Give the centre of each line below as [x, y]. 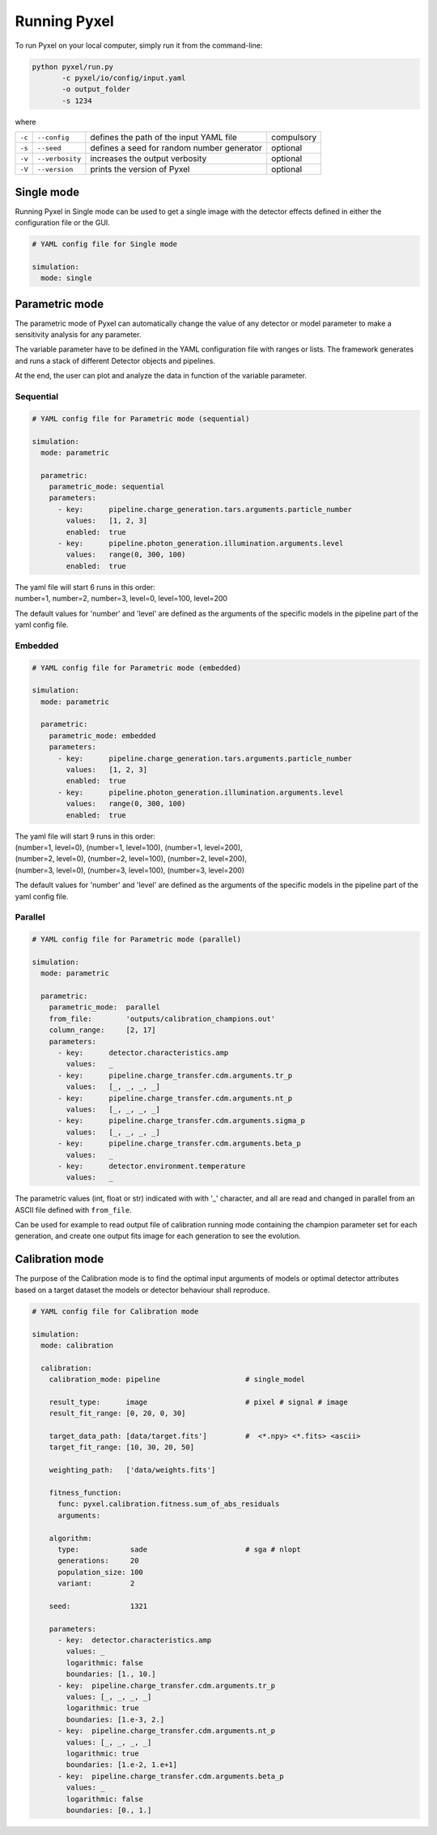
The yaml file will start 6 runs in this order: [85, 587]
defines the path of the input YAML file [164, 138]
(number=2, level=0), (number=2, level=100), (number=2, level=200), [131, 859]
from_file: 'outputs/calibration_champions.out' [162, 1018]
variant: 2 [96, 1583]
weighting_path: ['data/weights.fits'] [132, 1470]
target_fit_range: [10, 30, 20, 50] [121, 1447]
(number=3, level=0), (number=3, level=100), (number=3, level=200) [130, 870]
